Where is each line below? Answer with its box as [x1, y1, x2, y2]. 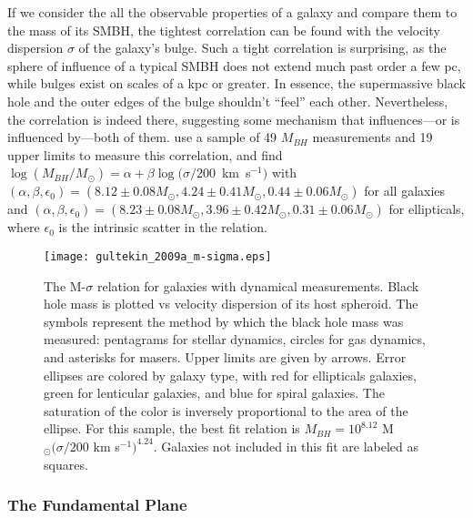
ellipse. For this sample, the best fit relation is [44, 419, 300, 438]
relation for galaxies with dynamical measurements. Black [96, 276, 419, 295]
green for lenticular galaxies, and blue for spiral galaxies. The [44, 383, 385, 402]
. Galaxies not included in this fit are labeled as [153, 436, 419, 455]
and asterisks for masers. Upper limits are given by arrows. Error [44, 347, 407, 366]
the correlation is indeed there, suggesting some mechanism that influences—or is [7, 109, 460, 128]
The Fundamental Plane [7, 493, 187, 516]
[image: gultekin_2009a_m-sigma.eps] [44, 249, 272, 263]
